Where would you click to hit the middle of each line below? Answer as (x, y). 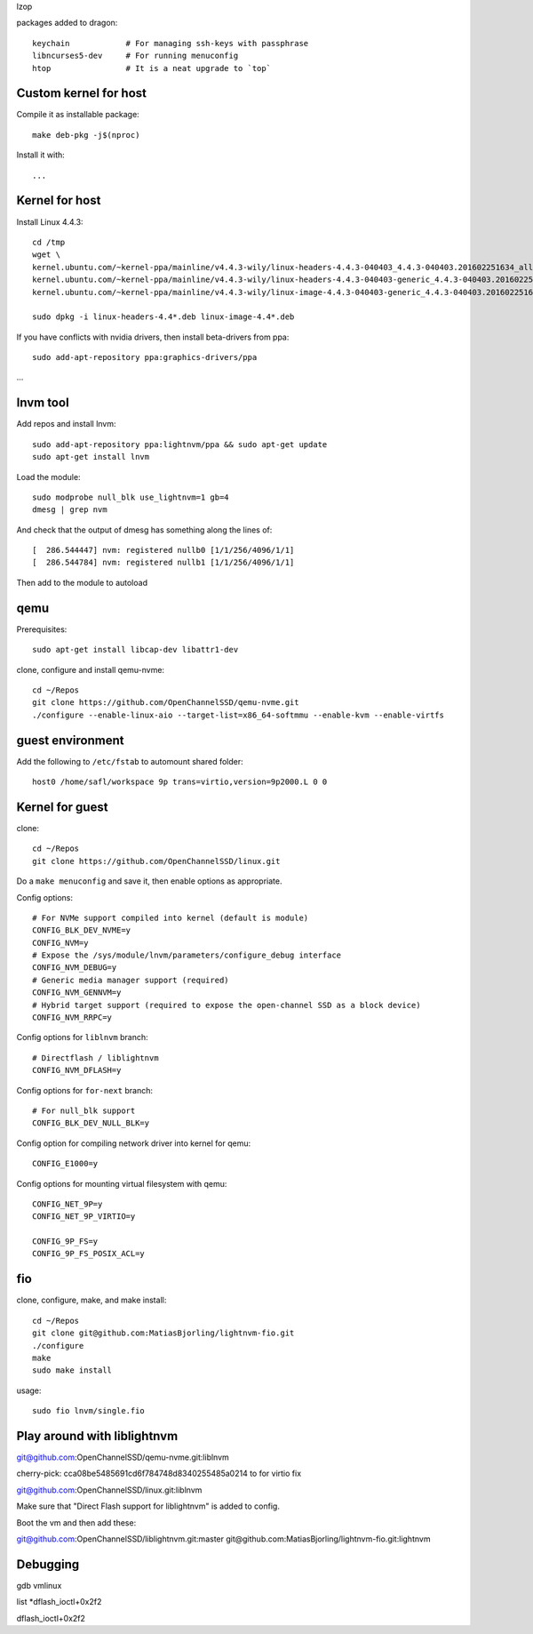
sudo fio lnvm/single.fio (89, 1411)
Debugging (48, 1564)
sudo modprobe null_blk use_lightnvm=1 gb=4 (131, 497)
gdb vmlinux (39, 1585)
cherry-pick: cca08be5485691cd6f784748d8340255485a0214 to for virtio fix (159, 1474)
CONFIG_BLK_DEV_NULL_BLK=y (91, 1123)
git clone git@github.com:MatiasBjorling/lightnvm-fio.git (163, 1333)
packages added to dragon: (67, 23)
